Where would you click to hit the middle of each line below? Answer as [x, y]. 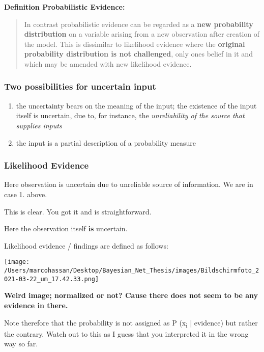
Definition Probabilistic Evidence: [65, 7]
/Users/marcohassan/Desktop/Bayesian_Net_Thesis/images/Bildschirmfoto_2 [132, 270]
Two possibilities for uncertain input [80, 86]
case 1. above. [26, 194]
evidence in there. [36, 305]
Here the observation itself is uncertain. [66, 228]
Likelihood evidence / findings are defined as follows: [86, 245]
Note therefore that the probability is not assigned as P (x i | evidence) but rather [131, 323]
